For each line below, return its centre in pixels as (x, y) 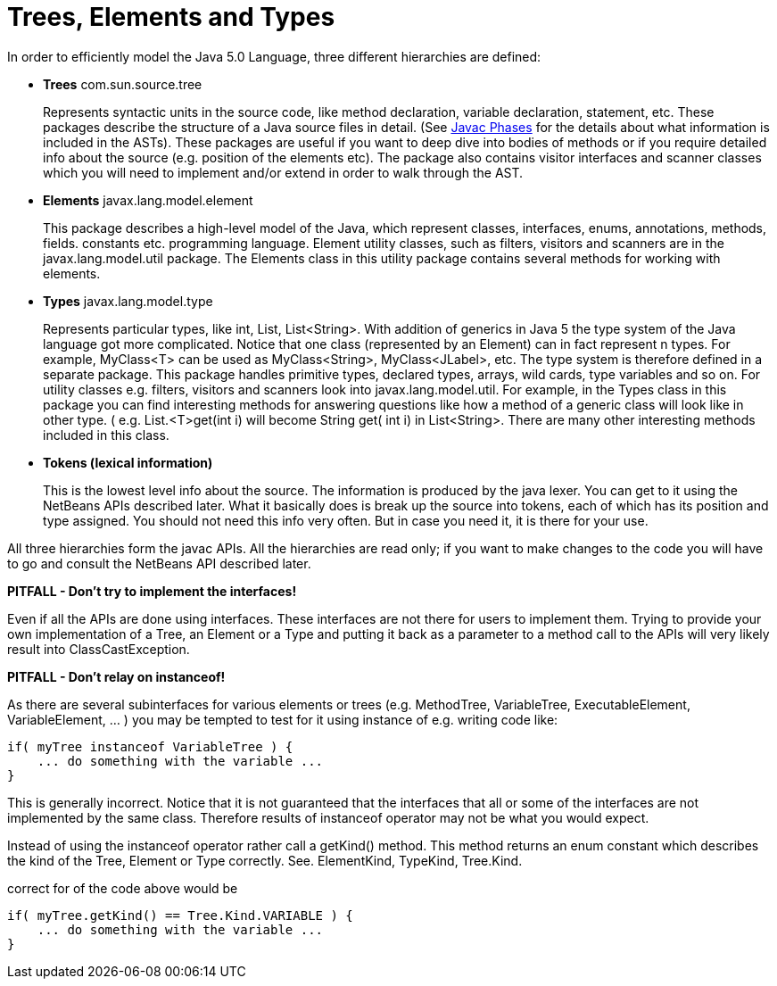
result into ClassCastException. (99, 649)
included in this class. (106, 435)
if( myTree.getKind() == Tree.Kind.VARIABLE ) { (180, 915)
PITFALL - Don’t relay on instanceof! (116, 676)
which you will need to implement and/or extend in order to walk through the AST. (283, 172)
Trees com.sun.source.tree (123, 84)
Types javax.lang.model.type (128, 301)
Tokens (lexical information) (128, 462)
